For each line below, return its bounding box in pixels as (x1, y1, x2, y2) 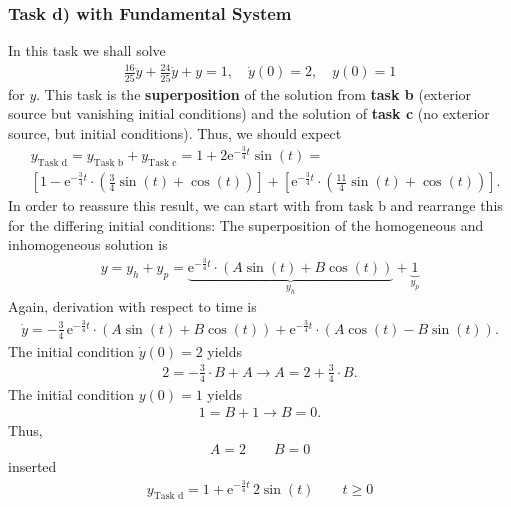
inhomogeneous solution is (8, 234, 168, 255)
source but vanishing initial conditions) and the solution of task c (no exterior (8, 103, 490, 124)
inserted (8, 456, 57, 476)
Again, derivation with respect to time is (8, 296, 257, 317)
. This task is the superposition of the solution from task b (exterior (36, 83, 472, 104)
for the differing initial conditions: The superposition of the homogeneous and (8, 214, 484, 235)
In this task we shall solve (8, 40, 166, 61)
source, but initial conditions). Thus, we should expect (8, 122, 342, 143)
